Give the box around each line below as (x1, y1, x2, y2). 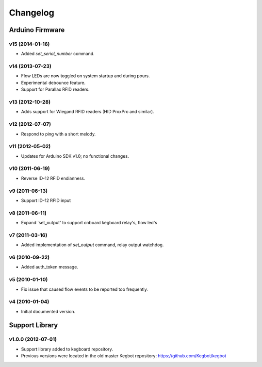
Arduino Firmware (9, 26, 65, 34)
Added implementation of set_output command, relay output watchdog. (21, 242, 164, 248)
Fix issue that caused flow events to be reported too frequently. (21, 286, 148, 292)
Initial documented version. (21, 308, 76, 314)
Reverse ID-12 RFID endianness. (21, 175, 85, 181)
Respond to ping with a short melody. (21, 131, 96, 137)
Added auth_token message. (21, 264, 79, 270)
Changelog (9, 7, 54, 18)
